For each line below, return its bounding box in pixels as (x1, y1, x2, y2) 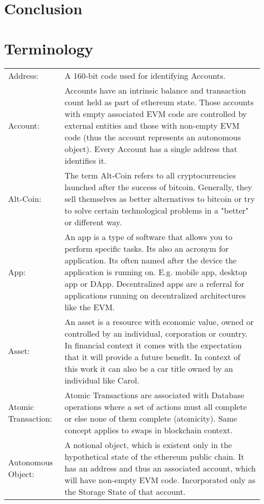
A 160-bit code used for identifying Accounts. (64, 69, 226, 81)
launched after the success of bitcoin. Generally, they (64, 181, 252, 193)
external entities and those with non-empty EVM (64, 119, 240, 131)
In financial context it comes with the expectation (64, 339, 242, 351)
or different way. (64, 216, 122, 228)
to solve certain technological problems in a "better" (64, 204, 249, 216)
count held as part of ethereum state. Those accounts (64, 96, 254, 108)
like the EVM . (64, 301, 115, 313)
